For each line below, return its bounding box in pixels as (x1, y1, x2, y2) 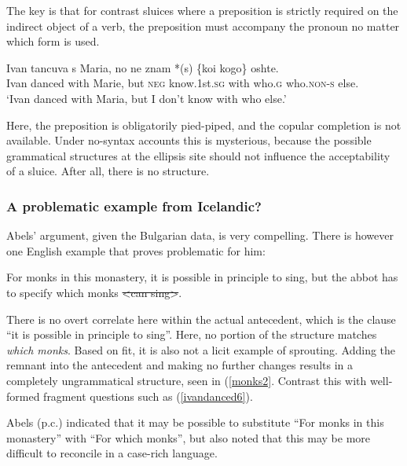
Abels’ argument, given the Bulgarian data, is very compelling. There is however (6, 227, 394, 244)
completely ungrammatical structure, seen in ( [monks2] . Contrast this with (6, 372, 367, 388)
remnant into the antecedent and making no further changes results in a (6, 357, 353, 373)
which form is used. (6, 33, 100, 50)
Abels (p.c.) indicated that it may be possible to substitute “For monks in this (6, 414, 384, 431)
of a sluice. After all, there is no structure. (6, 163, 210, 179)
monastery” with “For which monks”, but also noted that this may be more (6, 429, 370, 446)
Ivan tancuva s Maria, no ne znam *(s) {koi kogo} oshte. (6, 59, 279, 75)
